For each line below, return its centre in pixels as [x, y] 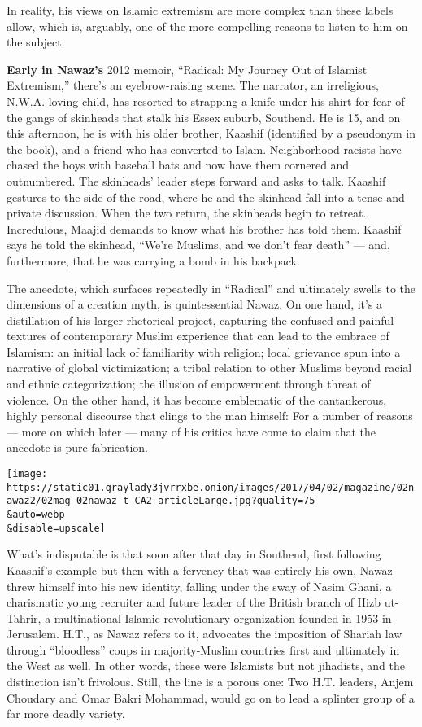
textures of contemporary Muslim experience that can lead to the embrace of [198, 336]
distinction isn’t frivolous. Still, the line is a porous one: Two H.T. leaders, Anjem [210, 682]
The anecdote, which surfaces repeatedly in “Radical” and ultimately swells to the [211, 288]
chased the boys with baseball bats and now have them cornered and [178, 165]
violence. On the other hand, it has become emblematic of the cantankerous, [197, 399]
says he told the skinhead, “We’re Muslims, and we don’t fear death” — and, [198, 245]
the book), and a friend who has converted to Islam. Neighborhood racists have [204, 149]
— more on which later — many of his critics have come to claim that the [191, 431]
